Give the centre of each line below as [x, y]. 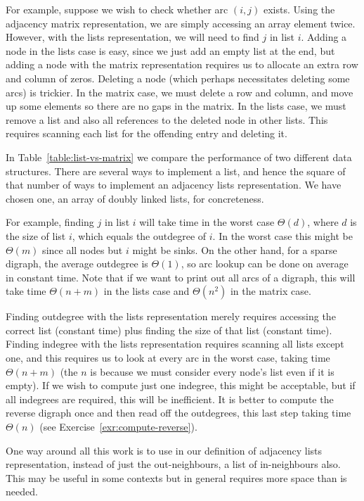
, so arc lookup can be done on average [265, 264]
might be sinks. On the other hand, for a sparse [235, 249]
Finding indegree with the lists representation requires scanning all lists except [175, 344]
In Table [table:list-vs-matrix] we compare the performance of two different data [179, 157]
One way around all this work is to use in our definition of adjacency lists [164, 450]
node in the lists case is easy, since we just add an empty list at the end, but [170, 50]
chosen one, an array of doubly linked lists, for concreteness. [135, 198]
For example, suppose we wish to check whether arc [117, 9]
